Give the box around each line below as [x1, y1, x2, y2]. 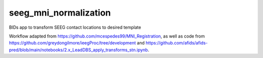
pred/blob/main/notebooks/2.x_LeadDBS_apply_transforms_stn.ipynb [9, 47, 148, 53]
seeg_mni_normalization [9, 7, 111, 18]
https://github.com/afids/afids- [145, 40, 208, 46]
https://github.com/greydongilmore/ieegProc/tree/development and [9, 40, 145, 46]
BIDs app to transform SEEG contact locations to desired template [9, 24, 141, 30]
